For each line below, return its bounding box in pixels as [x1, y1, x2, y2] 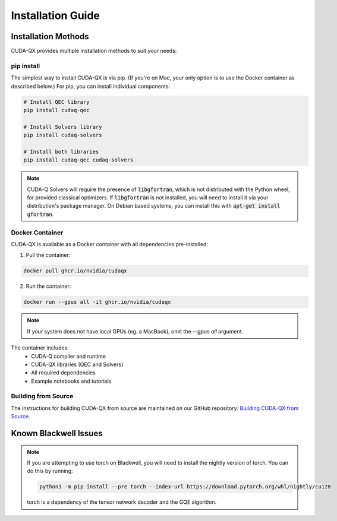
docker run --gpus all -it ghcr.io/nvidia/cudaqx [23, 298, 171, 306]
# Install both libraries [23, 148, 99, 155]
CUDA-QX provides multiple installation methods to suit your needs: [11, 47, 177, 55]
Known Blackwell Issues [11, 428, 103, 439]
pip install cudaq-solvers [23, 132, 102, 139]
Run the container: [26, 282, 71, 290]
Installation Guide [11, 9, 100, 22]
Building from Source [11, 392, 74, 401]
